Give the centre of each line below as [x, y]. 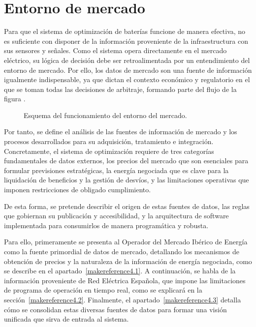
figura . [15, 99]
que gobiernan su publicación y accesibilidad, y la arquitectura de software [116, 216]
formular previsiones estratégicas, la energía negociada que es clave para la [116, 170]
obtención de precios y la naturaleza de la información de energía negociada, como [128, 261]
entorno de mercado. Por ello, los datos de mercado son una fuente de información [128, 70]
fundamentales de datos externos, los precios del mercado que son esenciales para [126, 161]
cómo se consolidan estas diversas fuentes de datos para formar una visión [115, 309]
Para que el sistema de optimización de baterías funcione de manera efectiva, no [125, 31]
